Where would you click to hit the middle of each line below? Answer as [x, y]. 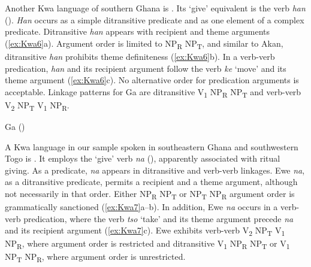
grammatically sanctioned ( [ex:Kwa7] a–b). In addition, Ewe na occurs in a [141, 207]
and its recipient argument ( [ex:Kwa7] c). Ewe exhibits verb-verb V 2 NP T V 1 [145, 231]
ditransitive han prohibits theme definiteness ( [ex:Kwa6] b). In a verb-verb [140, 56]
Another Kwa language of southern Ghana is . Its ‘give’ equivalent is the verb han [155, 8]
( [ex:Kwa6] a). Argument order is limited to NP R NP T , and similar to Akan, [144, 44]
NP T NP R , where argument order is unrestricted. [95, 257]
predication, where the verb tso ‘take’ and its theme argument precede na [158, 218]
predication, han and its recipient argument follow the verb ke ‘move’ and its [146, 68]
